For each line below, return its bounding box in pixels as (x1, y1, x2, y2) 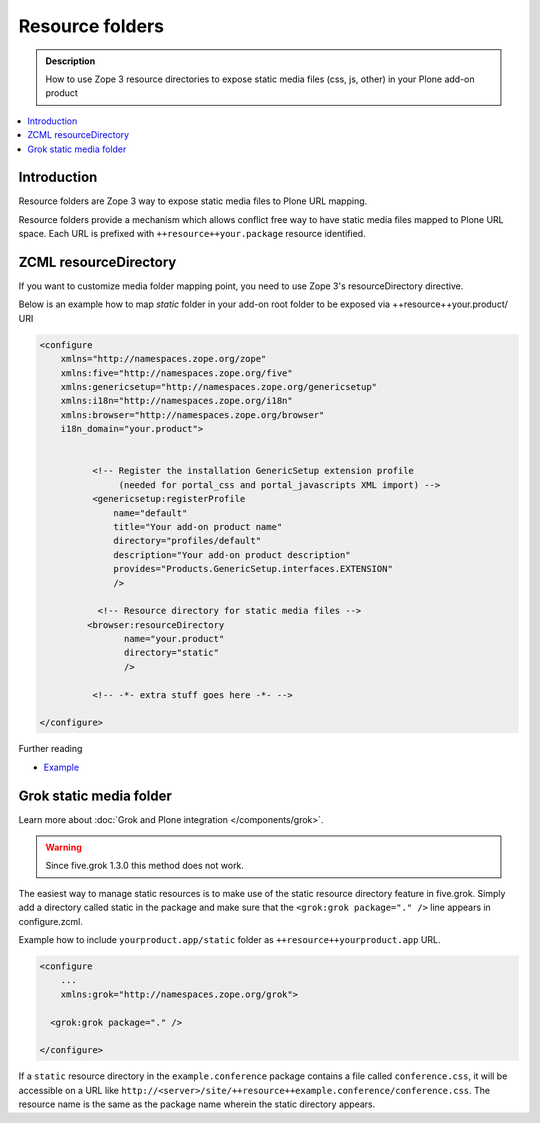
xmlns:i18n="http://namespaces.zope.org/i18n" (60, 395, 294, 407)
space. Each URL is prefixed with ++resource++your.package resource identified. (18, 228, 366, 240)
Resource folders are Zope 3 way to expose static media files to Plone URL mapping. (18, 195, 368, 207)
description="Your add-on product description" (113, 549, 351, 560)
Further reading (18, 743, 83, 755)
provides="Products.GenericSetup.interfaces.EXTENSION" (113, 563, 394, 575)
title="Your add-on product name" (113, 521, 283, 532)
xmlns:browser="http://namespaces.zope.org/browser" (60, 409, 325, 420)
